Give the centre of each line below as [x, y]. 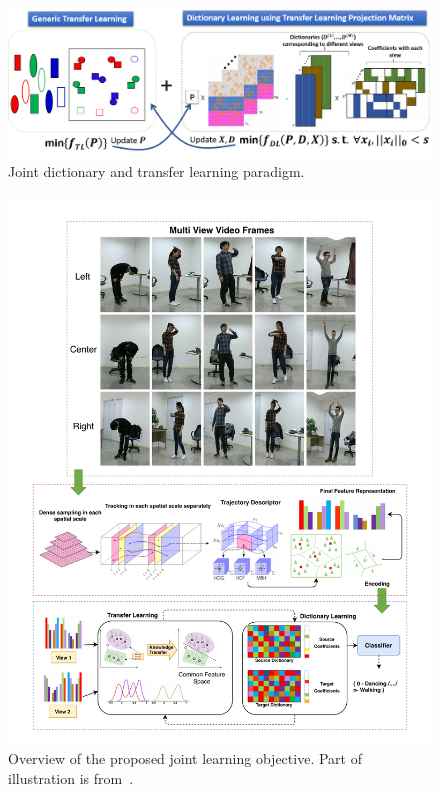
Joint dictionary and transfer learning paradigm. [156, 171]
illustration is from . [71, 777]
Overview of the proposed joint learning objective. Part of [185, 758]
